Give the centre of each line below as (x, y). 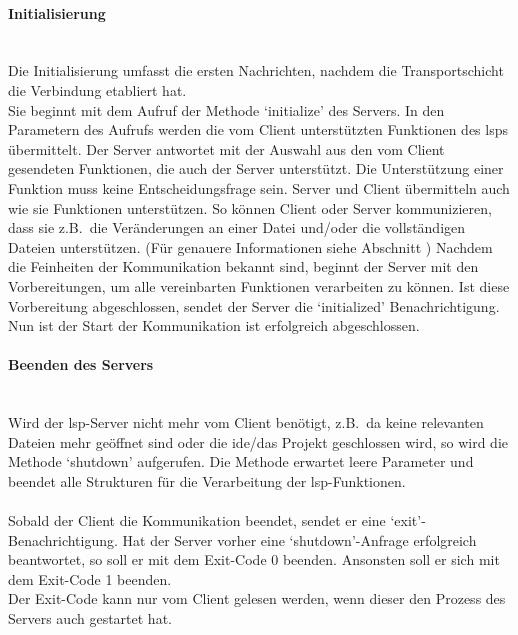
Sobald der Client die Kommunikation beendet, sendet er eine (197, 520)
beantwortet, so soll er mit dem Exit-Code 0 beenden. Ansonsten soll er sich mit (254, 559)
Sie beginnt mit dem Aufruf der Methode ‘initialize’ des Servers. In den (226, 109)
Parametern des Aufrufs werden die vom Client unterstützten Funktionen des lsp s (258, 129)
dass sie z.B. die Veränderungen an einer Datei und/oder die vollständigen (237, 227)
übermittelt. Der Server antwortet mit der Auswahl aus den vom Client (226, 148)
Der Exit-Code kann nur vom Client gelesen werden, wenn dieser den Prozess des (257, 598)
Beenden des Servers (81, 364)
